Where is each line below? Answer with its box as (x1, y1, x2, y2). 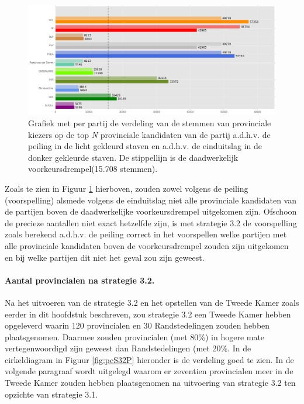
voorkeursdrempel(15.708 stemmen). (28, 163, 158, 175)
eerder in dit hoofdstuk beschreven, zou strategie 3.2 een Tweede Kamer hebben (5, 308, 291, 320)
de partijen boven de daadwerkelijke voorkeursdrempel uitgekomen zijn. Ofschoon (5, 205, 297, 217)
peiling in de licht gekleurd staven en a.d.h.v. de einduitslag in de (28, 140, 262, 152)
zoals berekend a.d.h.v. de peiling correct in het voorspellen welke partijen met (5, 228, 287, 240)
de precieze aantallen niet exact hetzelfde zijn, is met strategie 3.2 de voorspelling (5, 216, 297, 229)
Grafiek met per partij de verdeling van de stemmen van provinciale (28, 116, 271, 129)
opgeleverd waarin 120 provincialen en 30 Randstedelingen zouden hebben (5, 319, 270, 332)
